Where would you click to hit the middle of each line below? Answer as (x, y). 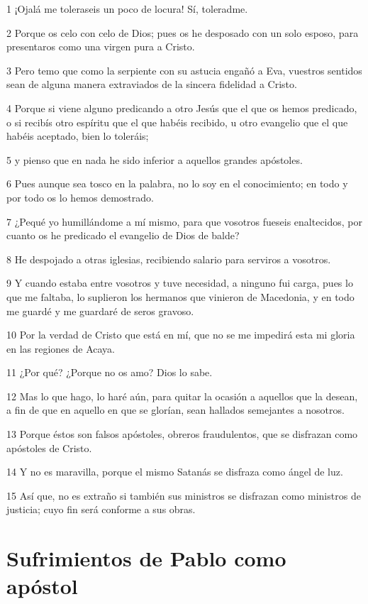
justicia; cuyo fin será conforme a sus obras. (101, 509)
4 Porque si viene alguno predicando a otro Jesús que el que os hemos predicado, (182, 108)
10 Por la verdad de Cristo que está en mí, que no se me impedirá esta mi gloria (181, 335)
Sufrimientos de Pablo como (146, 558)
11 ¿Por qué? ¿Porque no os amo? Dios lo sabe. (110, 372)
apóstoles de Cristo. (49, 447)
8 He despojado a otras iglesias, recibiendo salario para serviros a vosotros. (169, 259)
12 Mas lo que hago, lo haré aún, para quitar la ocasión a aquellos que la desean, (182, 396)
